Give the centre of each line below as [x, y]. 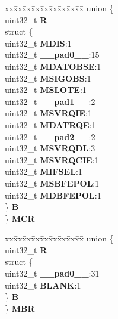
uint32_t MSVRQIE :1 [48, 113]
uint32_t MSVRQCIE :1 [52, 159]
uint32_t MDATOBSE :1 [53, 66]
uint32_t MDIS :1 [38, 43]
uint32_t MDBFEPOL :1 [53, 195]
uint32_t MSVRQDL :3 [50, 148]
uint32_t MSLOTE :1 [46, 90]
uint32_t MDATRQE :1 [50, 124]
